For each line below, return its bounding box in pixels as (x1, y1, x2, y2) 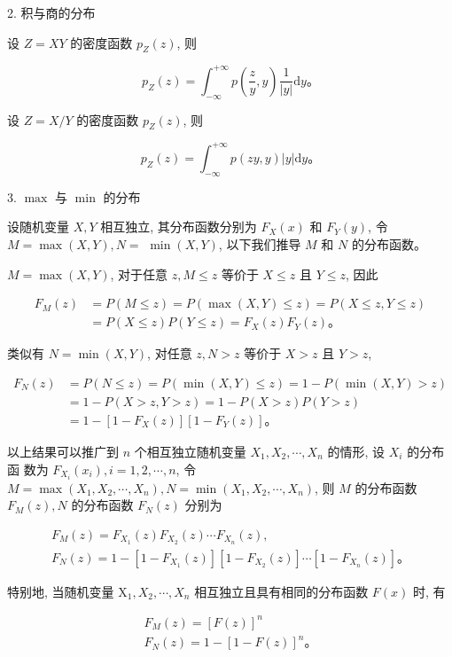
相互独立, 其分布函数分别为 (100, 217, 257, 236)
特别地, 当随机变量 (7, 582, 114, 600)
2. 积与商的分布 (7, 4, 96, 21)
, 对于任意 (110, 264, 168, 283)
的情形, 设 (327, 442, 386, 460)
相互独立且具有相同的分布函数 (194, 582, 369, 600)
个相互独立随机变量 (134, 442, 246, 460)
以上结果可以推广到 (7, 442, 119, 460)
